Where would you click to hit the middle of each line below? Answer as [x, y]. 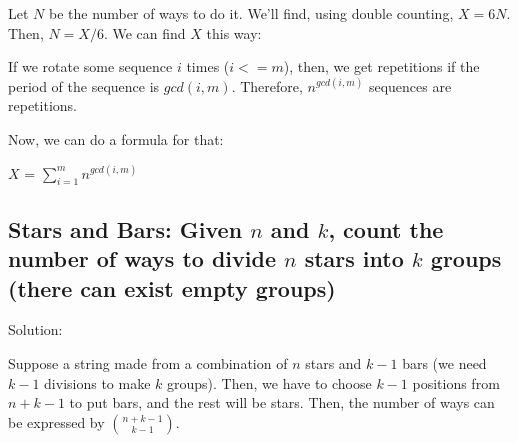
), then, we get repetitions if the [381, 66]
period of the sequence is [84, 85]
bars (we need [444, 362]
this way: [234, 32]
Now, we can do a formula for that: [116, 138]
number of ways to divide [142, 258]
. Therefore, [267, 85]
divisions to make [97, 382]
